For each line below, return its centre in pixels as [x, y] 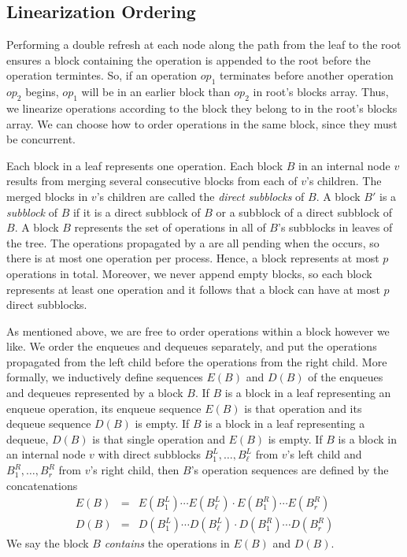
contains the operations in [167, 543]
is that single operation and [159, 438]
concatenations [42, 485]
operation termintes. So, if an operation [102, 75]
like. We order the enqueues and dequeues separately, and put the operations [192, 346]
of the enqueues [346, 377]
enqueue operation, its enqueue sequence [104, 408]
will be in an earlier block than [156, 92]
